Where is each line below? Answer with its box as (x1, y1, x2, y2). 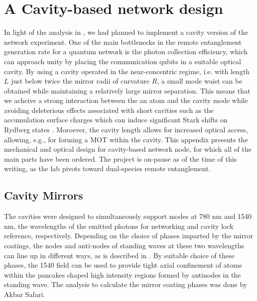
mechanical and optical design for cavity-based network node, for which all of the (4, 144, 252, 154)
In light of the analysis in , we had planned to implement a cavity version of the (4, 27, 248, 37)
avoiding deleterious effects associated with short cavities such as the (4, 104, 214, 115)
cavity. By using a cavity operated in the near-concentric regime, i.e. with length (4, 66, 250, 76)
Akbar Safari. (4, 289, 45, 299)
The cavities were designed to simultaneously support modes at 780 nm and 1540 (4, 211, 252, 221)
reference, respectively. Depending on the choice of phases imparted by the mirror (4, 230, 254, 241)
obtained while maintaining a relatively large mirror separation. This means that (4, 85, 251, 96)
